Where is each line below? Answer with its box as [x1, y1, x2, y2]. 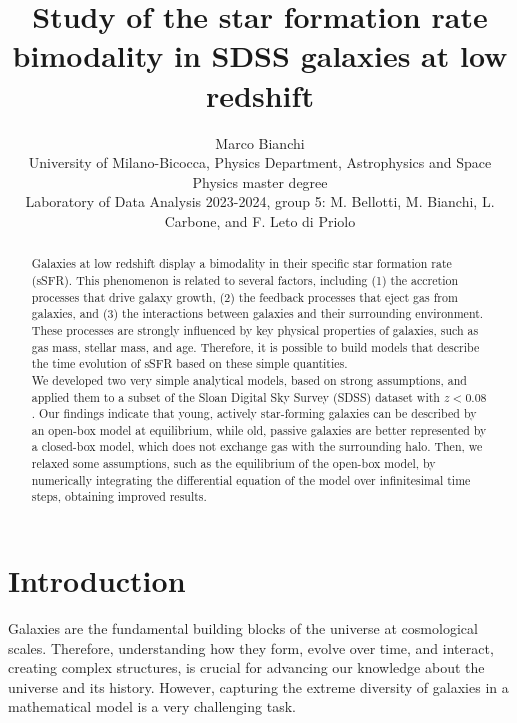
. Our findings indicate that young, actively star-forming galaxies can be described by [31, 405, 477, 422]
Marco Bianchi [215, 132, 305, 153]
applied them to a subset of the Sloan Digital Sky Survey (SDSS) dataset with [31, 388, 440, 405]
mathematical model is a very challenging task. [8, 696, 296, 717]
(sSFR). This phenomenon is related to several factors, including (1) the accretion [31, 271, 459, 288]
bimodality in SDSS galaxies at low [12, 35, 508, 76]
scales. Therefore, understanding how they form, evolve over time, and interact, [8, 637, 494, 658]
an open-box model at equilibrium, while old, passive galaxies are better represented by [31, 421, 487, 438]
